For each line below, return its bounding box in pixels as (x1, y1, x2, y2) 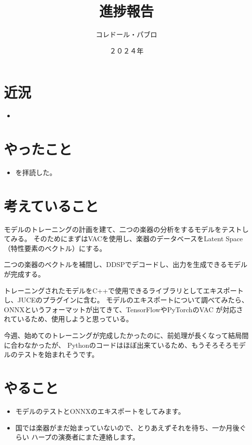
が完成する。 (4, 269, 45, 279)
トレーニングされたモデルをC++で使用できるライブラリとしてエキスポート (4, 285, 244, 295)
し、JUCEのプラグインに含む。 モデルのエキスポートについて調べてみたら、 (4, 295, 249, 305)
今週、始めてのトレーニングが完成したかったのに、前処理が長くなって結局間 (4, 330, 249, 340)
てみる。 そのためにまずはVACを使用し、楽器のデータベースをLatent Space (4, 233, 243, 244)
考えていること (4, 196, 99, 215)
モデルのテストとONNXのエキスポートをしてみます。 (15, 406, 185, 416)
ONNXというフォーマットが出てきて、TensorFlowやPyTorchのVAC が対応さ (4, 304, 243, 314)
